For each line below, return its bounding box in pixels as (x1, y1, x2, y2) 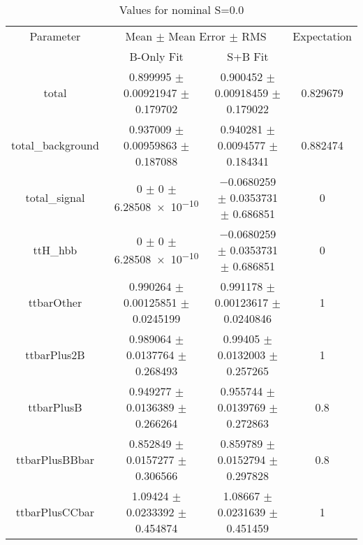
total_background (11, 137, 99, 153)
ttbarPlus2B (25, 347, 85, 363)
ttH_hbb (33, 242, 77, 258)
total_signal (25, 189, 85, 205)
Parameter (29, 28, 81, 44)
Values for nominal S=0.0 (119, 1, 244, 17)
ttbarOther (28, 294, 82, 310)
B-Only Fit (129, 48, 184, 64)
